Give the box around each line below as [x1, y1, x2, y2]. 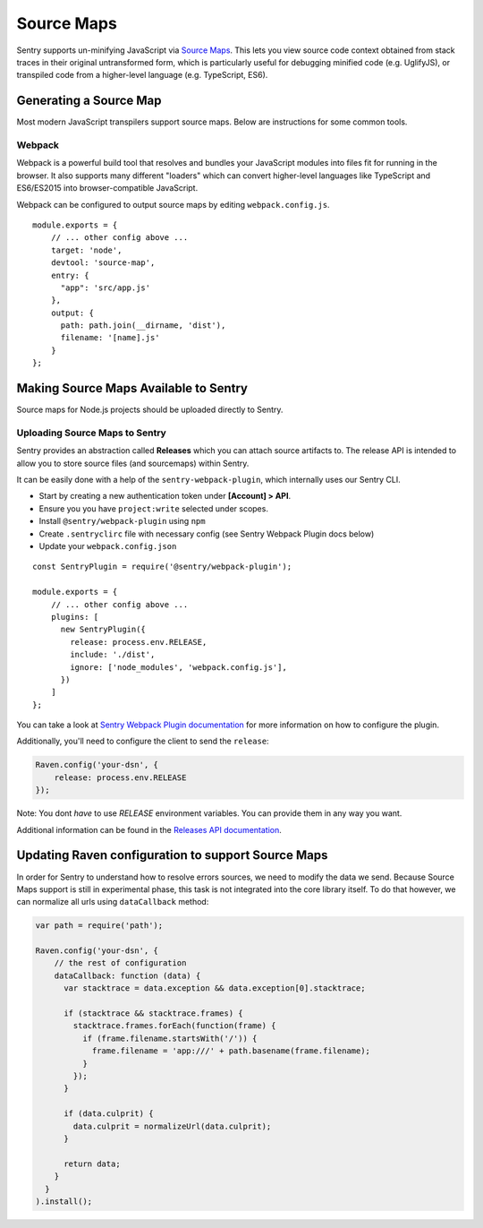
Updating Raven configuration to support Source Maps [16, 847, 328, 863]
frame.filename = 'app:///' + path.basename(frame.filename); [91, 1046, 371, 1056]
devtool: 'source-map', [50, 258, 156, 268]
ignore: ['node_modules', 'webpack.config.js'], [70, 662, 288, 672]
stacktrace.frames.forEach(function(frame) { [72, 1021, 276, 1031]
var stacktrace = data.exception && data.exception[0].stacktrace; [64, 983, 366, 993]
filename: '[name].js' [60, 332, 160, 343]
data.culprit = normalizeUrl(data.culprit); [72, 1121, 272, 1131]
